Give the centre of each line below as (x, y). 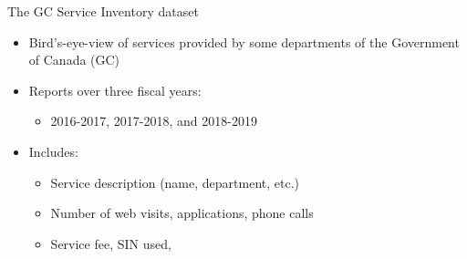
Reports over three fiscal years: (115, 90)
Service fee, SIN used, (111, 243)
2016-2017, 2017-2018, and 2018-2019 (154, 121)
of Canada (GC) (74, 60)
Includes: (53, 151)
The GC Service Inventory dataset (103, 11)
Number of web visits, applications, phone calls (182, 213)
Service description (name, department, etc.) (175, 182)
